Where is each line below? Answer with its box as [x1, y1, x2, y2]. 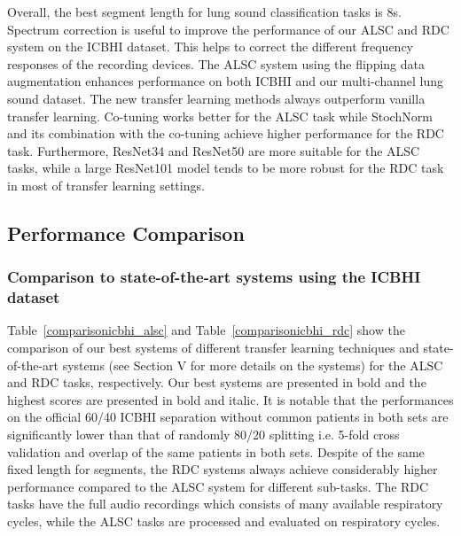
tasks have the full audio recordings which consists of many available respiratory [7, 494, 443, 513]
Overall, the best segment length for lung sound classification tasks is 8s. [7, 3, 402, 20]
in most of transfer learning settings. [7, 175, 205, 194]
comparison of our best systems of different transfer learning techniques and [7, 338, 419, 357]
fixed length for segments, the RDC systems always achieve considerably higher [7, 460, 438, 478]
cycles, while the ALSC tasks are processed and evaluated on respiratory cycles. [7, 511, 441, 530]
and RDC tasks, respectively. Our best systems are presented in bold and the [7, 373, 426, 392]
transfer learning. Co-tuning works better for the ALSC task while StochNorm [7, 106, 433, 125]
